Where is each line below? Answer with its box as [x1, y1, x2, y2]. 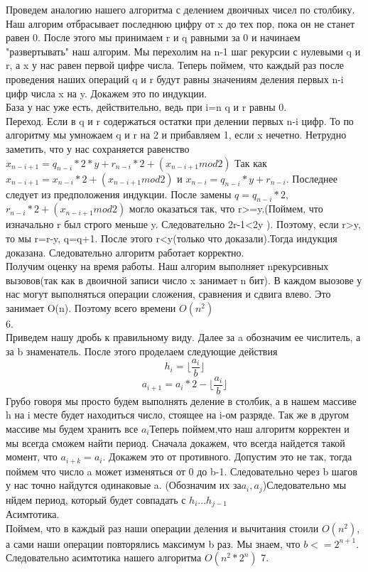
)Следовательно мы [262, 477, 347, 492]
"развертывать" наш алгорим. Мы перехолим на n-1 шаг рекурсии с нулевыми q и [6, 43, 361, 58]
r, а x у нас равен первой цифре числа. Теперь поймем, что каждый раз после [6, 58, 345, 72]
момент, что [6, 449, 58, 464]
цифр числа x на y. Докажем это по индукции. [6, 85, 207, 100]
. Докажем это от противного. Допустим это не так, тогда [102, 449, 352, 464]
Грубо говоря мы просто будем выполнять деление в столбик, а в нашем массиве [6, 393, 357, 408]
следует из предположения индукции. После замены [6, 186, 232, 201]
